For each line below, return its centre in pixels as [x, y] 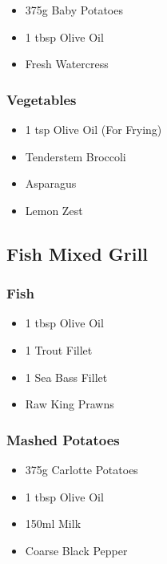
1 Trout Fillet [59, 349]
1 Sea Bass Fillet [66, 377]
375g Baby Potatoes [74, 10]
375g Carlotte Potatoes [82, 469]
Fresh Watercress [67, 64]
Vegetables [42, 99]
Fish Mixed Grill [77, 253]
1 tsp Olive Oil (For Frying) [93, 129]
